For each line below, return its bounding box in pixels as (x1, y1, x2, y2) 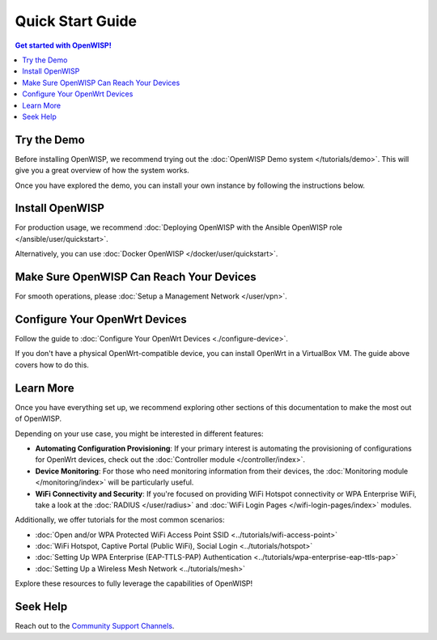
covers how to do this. (15, 360, 89, 370)
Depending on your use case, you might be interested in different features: (15, 429, 264, 439)
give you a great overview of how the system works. (15, 166, 189, 176)
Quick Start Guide (15, 12, 138, 30)
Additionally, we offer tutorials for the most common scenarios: (15, 515, 226, 525)
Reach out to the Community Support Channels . (15, 621, 175, 631)
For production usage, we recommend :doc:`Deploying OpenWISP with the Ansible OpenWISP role (15, 223, 343, 232)
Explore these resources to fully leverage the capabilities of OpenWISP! (15, 579, 253, 588)
